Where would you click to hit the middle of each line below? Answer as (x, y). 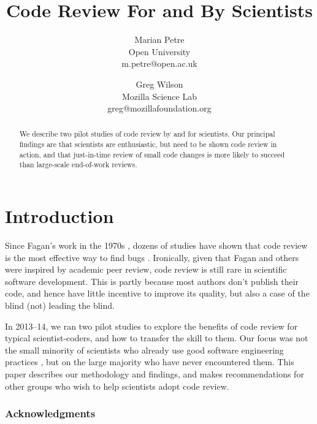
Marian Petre (159, 40)
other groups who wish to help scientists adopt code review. (117, 386)
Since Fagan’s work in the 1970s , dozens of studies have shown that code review (156, 245)
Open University (159, 51)
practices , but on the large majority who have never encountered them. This (150, 362)
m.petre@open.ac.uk (159, 63)
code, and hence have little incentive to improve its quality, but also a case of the (157, 293)
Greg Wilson (159, 84)
